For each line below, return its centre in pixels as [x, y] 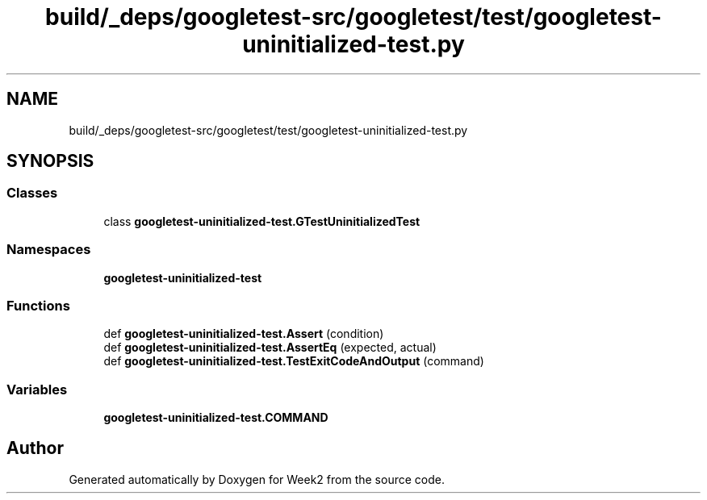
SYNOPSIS [50, 161]
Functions [38, 305]
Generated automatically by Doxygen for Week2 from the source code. [257, 479]
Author [35, 448]
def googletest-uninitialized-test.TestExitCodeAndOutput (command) [294, 361]
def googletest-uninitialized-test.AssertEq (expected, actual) [270, 348]
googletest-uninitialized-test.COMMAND [216, 418]
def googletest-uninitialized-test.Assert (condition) [244, 334]
